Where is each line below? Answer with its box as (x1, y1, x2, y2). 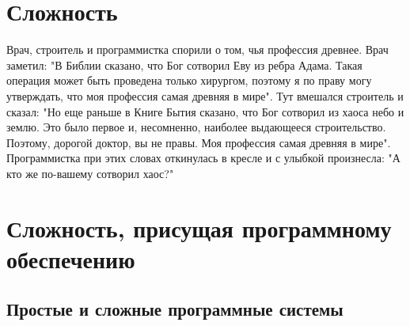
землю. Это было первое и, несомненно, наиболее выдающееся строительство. (6, 119, 386, 135)
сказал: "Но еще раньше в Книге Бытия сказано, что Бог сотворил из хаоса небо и (6, 103, 404, 119)
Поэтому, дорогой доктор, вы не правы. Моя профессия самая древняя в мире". (6, 134, 391, 150)
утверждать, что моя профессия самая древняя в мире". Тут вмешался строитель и (6, 87, 404, 104)
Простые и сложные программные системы (6, 297, 344, 321)
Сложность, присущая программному (6, 211, 392, 244)
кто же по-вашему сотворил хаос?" (6, 165, 174, 181)
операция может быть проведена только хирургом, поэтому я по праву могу (6, 72, 372, 89)
